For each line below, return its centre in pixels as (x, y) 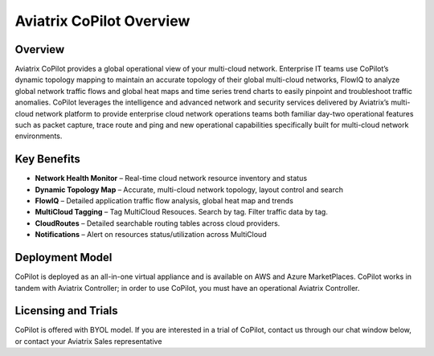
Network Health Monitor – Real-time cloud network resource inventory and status (171, 178)
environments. (39, 136)
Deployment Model (63, 258)
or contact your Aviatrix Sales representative (88, 341)
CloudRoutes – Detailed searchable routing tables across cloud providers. (158, 223)
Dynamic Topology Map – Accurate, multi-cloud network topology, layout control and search (189, 190)
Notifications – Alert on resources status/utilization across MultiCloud (151, 235)
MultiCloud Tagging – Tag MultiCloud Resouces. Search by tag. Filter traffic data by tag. (182, 212)
